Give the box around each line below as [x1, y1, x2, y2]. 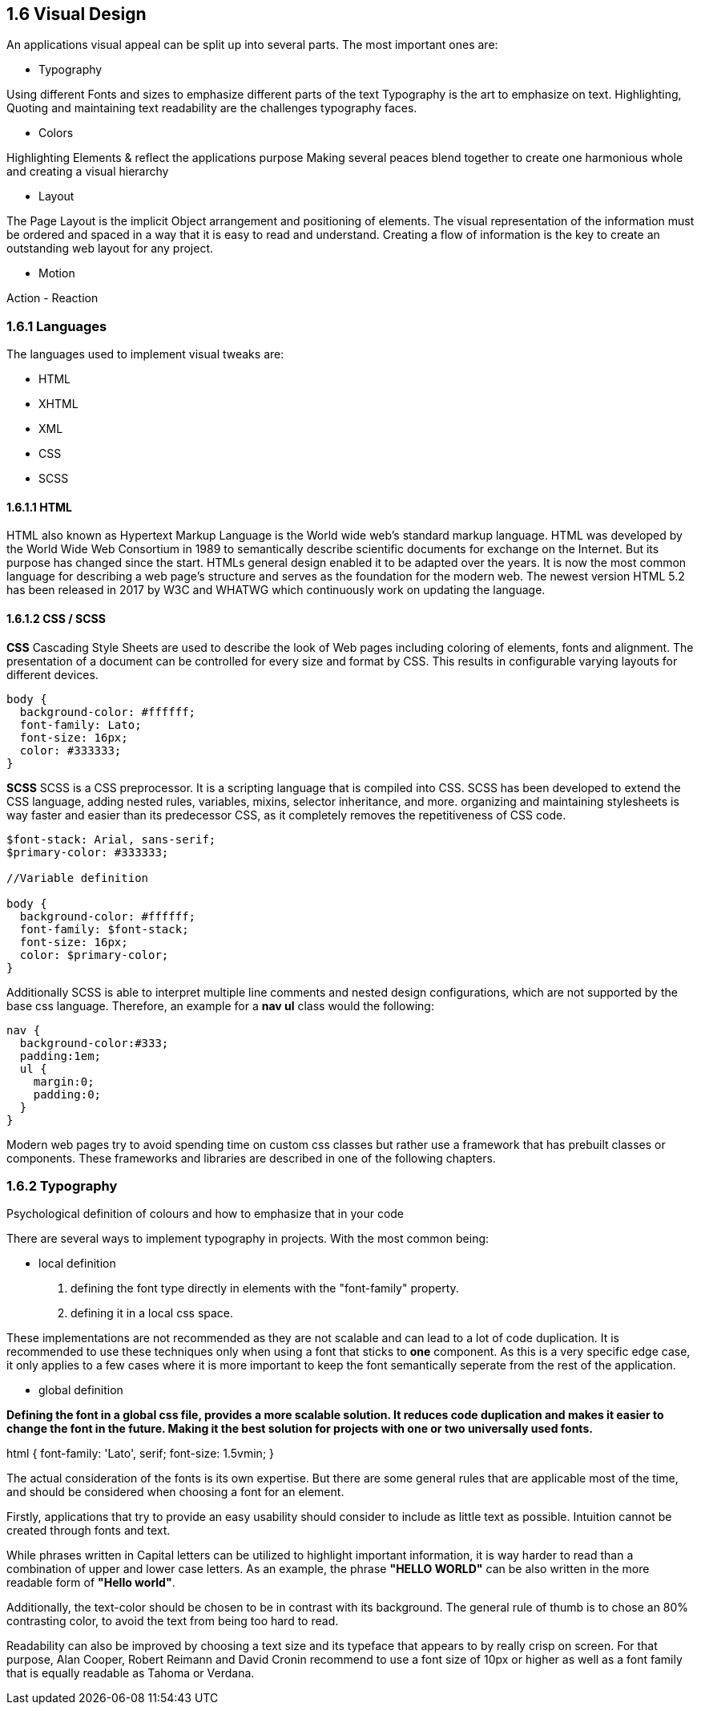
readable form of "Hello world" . [6, 1575, 175, 1590]
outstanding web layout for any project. [6, 241, 214, 256]
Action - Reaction [6, 291, 99, 305]
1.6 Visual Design [6, 4, 147, 24]
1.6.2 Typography [6, 1177, 118, 1194]
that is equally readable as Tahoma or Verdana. [6, 1666, 255, 1681]
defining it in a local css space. [71, 1306, 234, 1321]
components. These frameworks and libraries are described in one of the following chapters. [6, 1151, 496, 1165]
